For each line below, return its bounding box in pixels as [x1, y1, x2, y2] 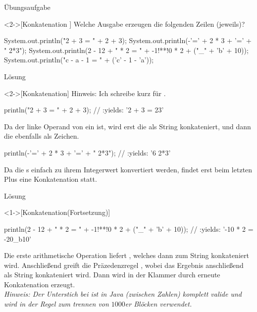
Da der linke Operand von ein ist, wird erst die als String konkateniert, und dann [4, 121, 251, 131]
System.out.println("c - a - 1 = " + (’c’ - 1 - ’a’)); [4, 54, 154, 65]
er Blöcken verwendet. [125, 299, 192, 309]
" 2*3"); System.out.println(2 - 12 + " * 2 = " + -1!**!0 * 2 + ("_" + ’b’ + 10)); [4, 45, 249, 55]
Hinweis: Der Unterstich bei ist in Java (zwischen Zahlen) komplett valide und [4, 289, 242, 299]
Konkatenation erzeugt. [4, 279, 75, 289]
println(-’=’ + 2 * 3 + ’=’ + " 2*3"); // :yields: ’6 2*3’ [4, 147, 171, 157]
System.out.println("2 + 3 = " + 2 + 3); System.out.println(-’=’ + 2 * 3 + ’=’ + [4, 35, 252, 46]
